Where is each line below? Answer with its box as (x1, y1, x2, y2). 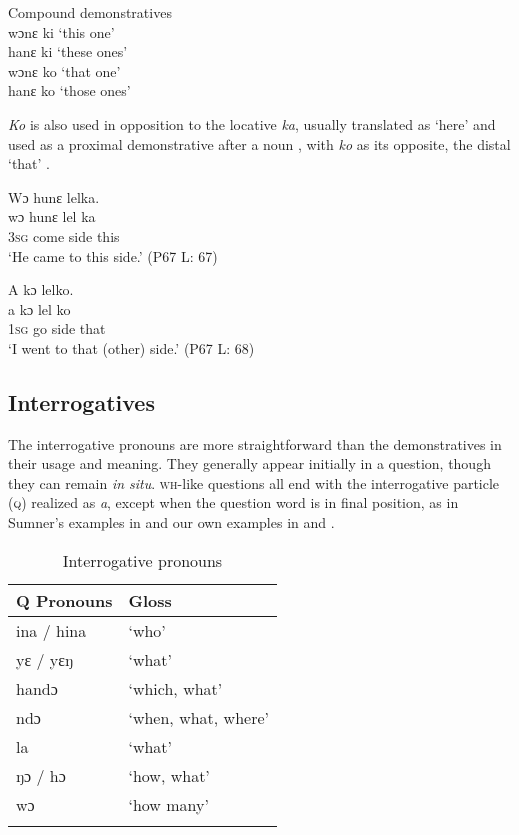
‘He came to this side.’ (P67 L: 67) (8, 245, 218, 266)
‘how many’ (128, 792, 209, 816)
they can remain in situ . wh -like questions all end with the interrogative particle (8, 472, 500, 493)
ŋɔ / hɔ (16, 763, 66, 787)
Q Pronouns (16, 588, 113, 612)
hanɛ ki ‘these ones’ (8, 41, 128, 62)
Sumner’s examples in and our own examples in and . (8, 512, 335, 533)
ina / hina (16, 618, 87, 642)
